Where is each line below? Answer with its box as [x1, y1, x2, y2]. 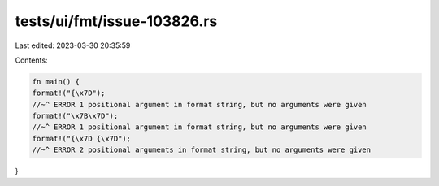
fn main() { [32, 77, 80, 86]
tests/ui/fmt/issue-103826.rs [15, 12, 218, 30]
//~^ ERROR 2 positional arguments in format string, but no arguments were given [32, 145, 372, 154]
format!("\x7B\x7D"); [32, 111, 119, 121]
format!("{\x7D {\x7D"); [32, 134, 132, 143]
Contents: [15, 55, 48, 65]
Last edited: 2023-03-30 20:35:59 [15, 41, 131, 50]
